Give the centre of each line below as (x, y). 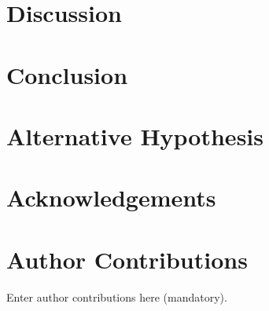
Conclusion (67, 74)
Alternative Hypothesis (135, 135)
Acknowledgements (111, 198)
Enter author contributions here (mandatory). (117, 296)
